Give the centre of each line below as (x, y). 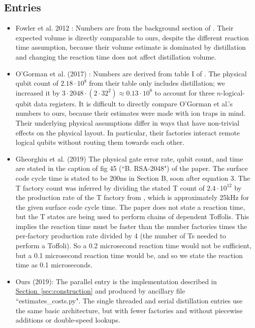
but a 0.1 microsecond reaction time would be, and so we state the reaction (129, 255)
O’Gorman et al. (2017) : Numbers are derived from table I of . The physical (131, 73)
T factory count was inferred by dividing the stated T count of (110, 187)
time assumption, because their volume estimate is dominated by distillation (131, 47)
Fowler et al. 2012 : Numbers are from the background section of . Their (125, 28)
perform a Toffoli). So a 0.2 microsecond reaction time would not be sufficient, (133, 246)
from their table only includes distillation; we (157, 83)
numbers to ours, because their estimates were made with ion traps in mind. (130, 113)
